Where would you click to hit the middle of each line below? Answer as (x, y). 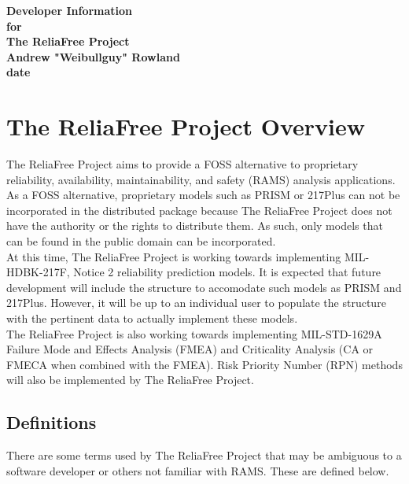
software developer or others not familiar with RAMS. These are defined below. (198, 470)
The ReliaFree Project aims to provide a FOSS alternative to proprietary (182, 164)
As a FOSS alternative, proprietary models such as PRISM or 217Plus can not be (203, 195)
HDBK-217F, (38, 272)
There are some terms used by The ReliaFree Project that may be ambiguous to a (204, 455)
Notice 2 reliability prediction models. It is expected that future (227, 272)
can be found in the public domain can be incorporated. (141, 241)
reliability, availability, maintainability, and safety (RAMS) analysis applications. (201, 179)
